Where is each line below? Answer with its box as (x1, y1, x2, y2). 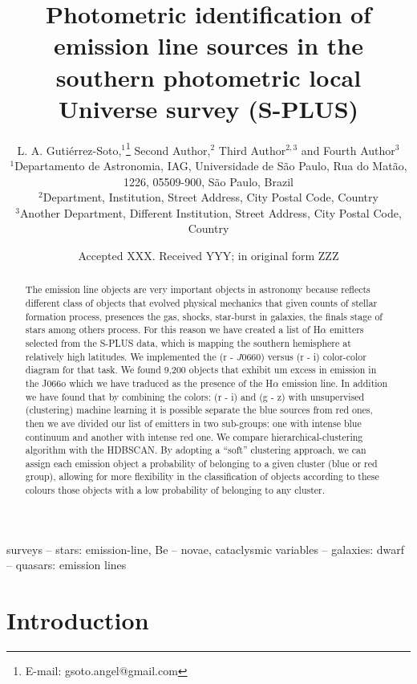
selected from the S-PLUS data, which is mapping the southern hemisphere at (25, 336, 351, 349)
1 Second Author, (126, 139, 211, 158)
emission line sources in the (53, 29, 363, 62)
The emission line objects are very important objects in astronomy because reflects (25, 283, 370, 296)
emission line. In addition (281, 376, 388, 389)
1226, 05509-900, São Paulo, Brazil (123, 173, 294, 189)
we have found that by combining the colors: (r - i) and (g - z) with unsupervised (25, 389, 365, 403)
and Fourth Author (301, 141, 395, 158)
